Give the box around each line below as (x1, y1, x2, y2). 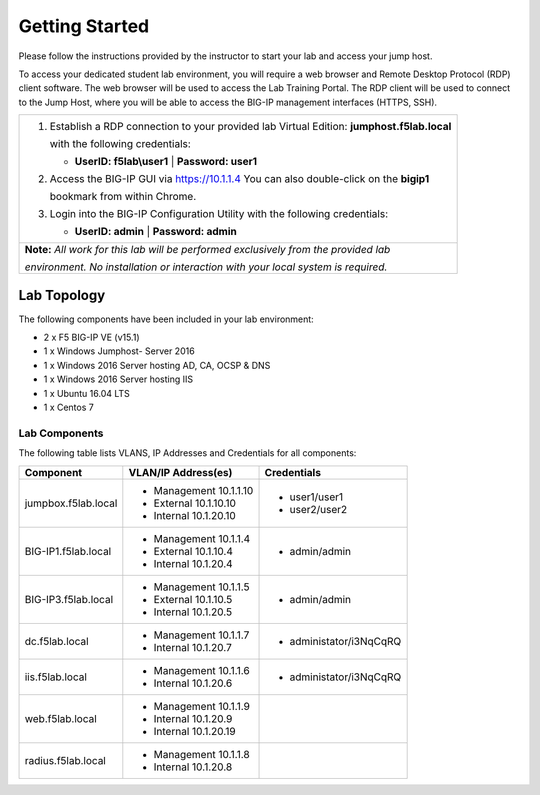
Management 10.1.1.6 (153, 663, 250, 677)
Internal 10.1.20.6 (153, 676, 233, 690)
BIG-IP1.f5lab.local (24, 544, 112, 558)
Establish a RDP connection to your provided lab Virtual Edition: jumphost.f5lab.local (49, 120, 452, 134)
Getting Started (18, 15, 150, 37)
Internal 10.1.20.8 (153, 760, 233, 774)
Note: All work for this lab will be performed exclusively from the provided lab (24, 243, 391, 257)
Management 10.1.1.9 (153, 699, 250, 713)
